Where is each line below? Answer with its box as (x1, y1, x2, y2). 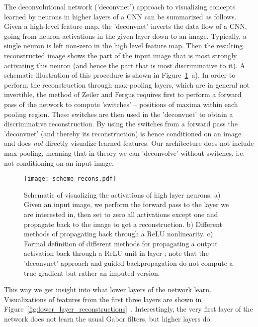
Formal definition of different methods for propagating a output (24, 238, 218, 248)
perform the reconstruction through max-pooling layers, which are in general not (4, 79, 250, 90)
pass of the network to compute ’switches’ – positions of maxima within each (4, 99, 238, 109)
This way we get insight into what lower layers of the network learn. (4, 284, 211, 295)
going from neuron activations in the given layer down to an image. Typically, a (4, 30, 247, 41)
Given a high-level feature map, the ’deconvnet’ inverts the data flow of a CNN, (4, 21, 247, 31)
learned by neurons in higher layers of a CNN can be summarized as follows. (4, 11, 237, 21)
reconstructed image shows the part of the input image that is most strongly (4, 50, 237, 60)
